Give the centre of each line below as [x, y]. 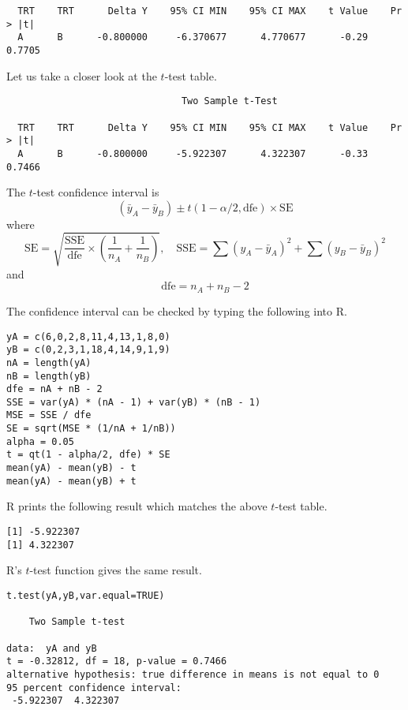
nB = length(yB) [49, 376]
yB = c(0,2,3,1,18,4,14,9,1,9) [88, 350]
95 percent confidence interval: [94, 688]
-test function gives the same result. [116, 570]
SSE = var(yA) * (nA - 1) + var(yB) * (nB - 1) [134, 402]
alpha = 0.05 [40, 441]
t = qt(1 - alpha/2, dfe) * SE [88, 455]
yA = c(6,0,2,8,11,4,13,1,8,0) [88, 336]
